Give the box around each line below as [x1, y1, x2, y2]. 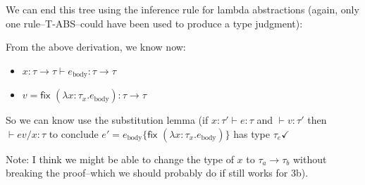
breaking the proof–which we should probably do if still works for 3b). [6, 165, 309, 180]
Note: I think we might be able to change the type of [6, 151, 234, 166]
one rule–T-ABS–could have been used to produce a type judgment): [6, 15, 303, 30]
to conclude [49, 126, 99, 141]
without [292, 151, 327, 166]
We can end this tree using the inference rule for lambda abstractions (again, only [6, 2, 359, 16]
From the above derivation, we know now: [6, 39, 186, 54]
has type [233, 126, 270, 141]
